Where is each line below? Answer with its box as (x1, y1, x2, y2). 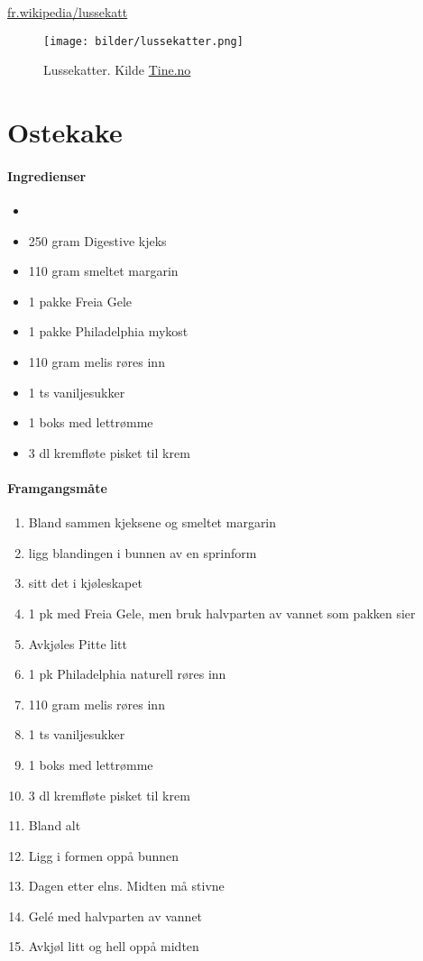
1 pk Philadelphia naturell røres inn (28, 664, 226, 683)
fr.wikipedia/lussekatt (7, 3, 128, 21)
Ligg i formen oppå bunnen (28, 846, 179, 865)
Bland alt (28, 816, 81, 835)
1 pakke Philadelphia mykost (28, 322, 189, 341)
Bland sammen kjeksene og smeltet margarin (28, 513, 277, 532)
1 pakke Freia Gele (28, 291, 133, 310)
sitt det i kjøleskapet (28, 573, 143, 592)
